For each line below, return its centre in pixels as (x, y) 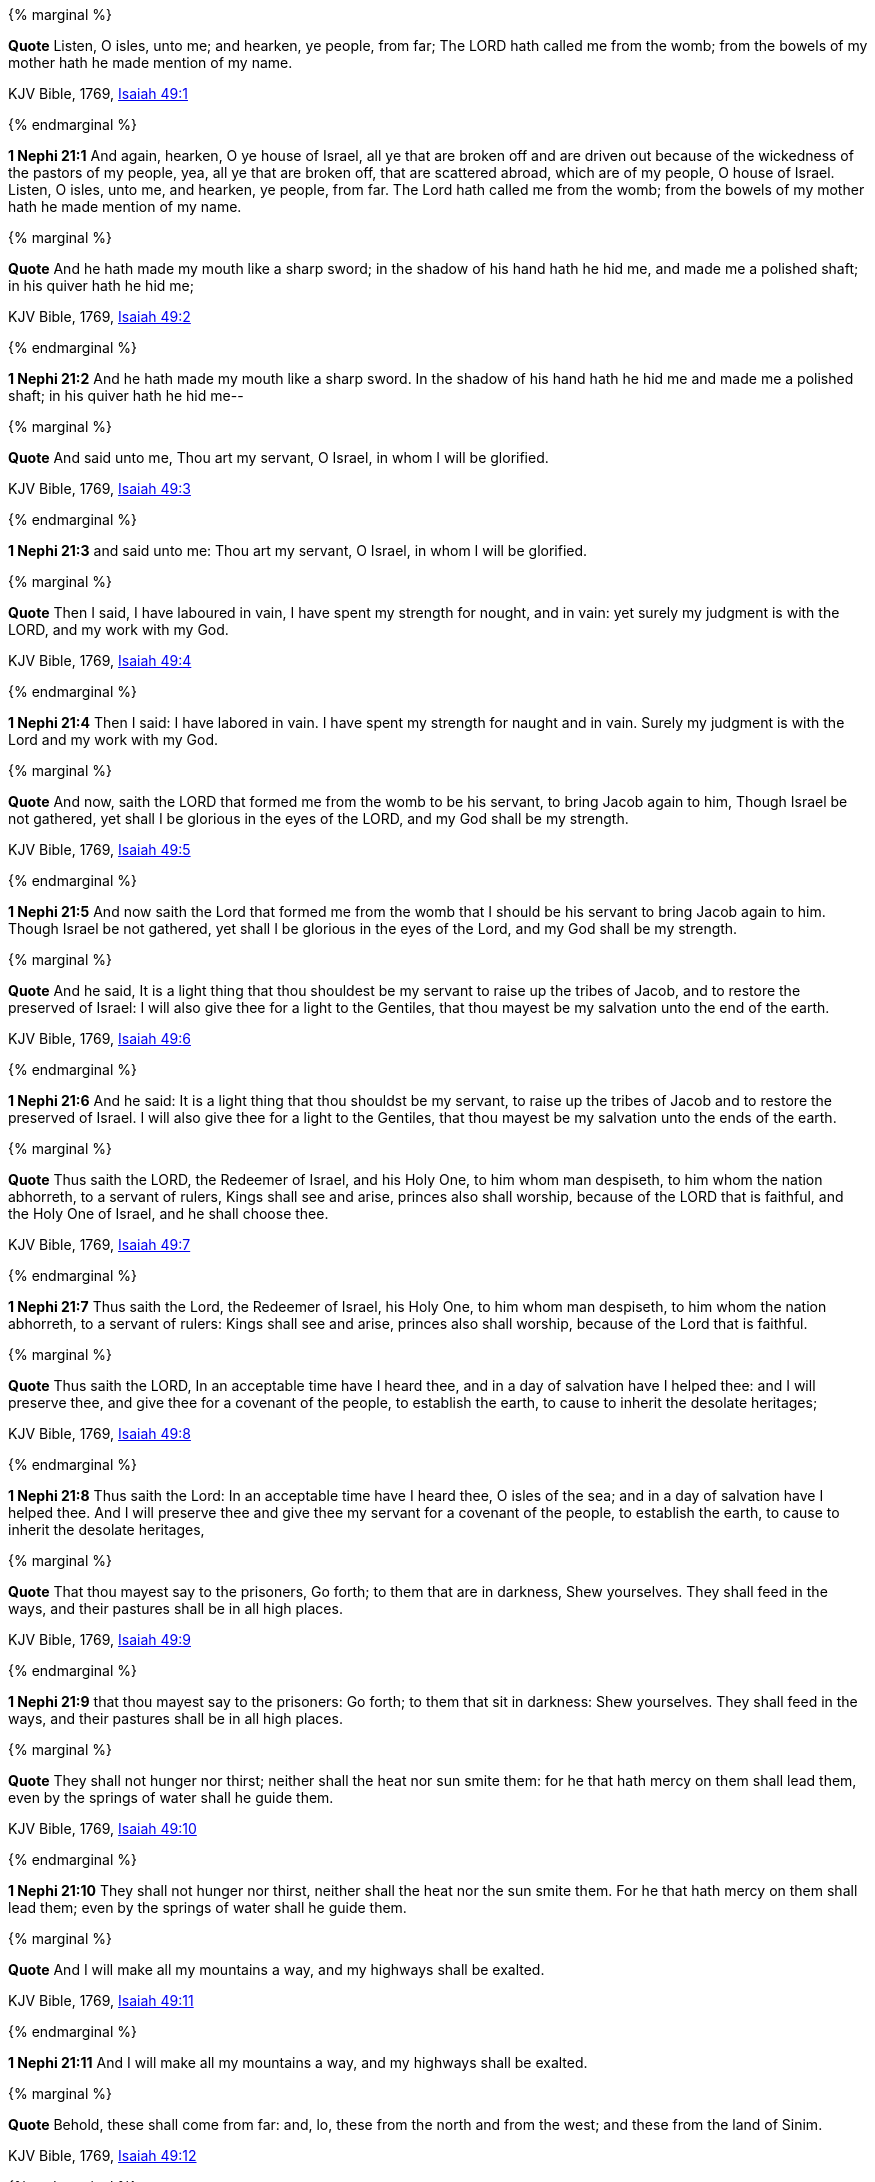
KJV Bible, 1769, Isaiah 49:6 (99, 1038)
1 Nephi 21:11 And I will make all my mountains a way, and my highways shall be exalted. (298, 2062)
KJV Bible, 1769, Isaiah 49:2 (99, 316)
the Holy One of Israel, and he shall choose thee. (168, 1213)
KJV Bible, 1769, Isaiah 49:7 (99, 1244)
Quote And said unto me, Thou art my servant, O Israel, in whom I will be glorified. (278, 457)
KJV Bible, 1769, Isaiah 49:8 (99, 1433)
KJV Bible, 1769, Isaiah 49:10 (102, 1828)
